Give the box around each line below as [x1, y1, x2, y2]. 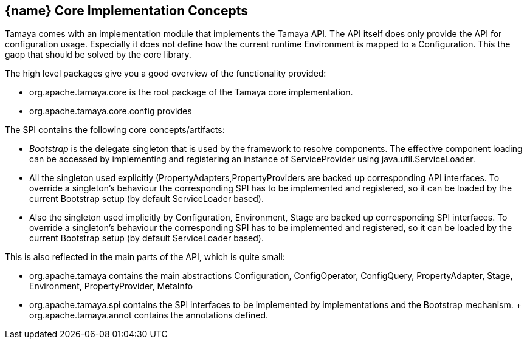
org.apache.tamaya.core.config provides [29, 106, 192, 117]
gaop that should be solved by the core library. [5, 49, 191, 60]
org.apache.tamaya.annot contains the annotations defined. [29, 310, 269, 321]
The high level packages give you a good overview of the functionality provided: [5, 68, 326, 79]
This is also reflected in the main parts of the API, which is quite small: [5, 252, 285, 263]
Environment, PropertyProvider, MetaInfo [29, 281, 193, 292]
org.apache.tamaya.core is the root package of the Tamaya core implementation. [29, 87, 353, 98]
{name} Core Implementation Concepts [5, 3, 249, 18]
